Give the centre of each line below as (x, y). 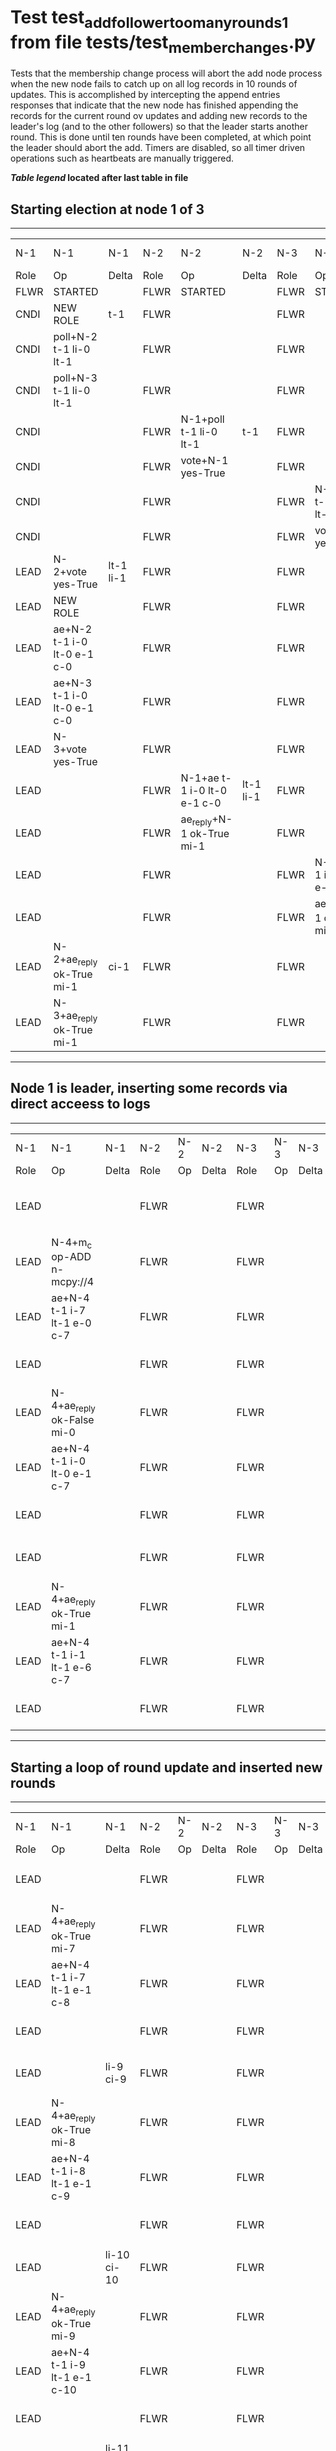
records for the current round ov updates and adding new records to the (159, 116)
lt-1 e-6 (71, 1668)
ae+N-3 (73, 683)
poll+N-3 (75, 378)
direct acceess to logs (80, 1104)
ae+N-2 (73, 629)
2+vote (70, 571)
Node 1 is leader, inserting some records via (149, 1088)
